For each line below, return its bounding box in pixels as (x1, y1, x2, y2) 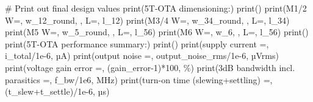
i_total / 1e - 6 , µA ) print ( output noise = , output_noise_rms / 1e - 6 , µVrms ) (5, 49, 279, 62)
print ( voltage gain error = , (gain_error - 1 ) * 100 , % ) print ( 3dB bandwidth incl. (5, 61, 295, 73)
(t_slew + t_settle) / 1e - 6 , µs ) (5, 85, 110, 98)
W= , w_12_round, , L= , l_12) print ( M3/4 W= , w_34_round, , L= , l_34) (5, 13, 290, 26)
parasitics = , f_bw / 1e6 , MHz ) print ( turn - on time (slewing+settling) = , (5, 73, 273, 86)
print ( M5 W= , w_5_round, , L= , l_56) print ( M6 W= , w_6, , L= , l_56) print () (5, 25, 309, 38)
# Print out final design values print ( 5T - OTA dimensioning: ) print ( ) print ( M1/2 (5, 2, 307, 14)
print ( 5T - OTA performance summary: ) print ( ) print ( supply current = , (5, 37, 269, 50)
